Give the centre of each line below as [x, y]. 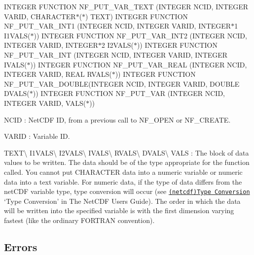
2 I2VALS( [117, 45]
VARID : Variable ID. [37, 136]
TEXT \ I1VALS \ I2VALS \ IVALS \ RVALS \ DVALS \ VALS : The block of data [127, 152]
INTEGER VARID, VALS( [45, 103]
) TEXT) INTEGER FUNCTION [137, 16]
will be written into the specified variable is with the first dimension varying [119, 210]
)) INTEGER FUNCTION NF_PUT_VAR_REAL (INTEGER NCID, [139, 64]
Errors [21, 246]
